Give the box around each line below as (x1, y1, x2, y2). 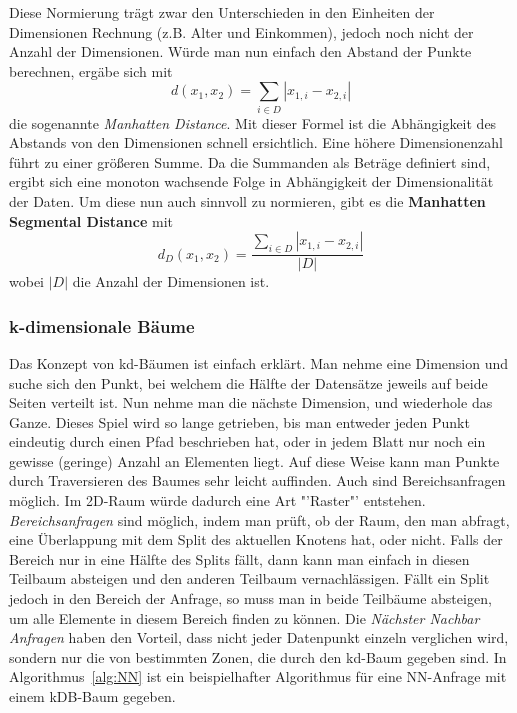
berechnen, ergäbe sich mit (9, 60, 173, 81)
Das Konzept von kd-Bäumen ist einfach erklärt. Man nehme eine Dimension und (9, 352, 509, 373)
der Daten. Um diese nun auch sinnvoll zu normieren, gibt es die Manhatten (9, 191, 486, 212)
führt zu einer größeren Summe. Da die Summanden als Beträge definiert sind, (9, 151, 491, 172)
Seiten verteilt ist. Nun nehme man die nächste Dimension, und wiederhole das (9, 392, 493, 413)
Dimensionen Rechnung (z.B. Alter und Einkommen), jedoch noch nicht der (9, 21, 474, 42)
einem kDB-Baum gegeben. (9, 686, 176, 706)
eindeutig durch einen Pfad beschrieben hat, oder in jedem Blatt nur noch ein (9, 431, 486, 452)
